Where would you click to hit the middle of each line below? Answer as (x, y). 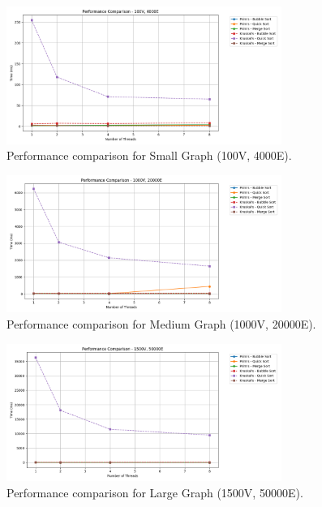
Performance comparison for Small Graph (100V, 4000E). (149, 155)
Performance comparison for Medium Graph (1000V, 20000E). (161, 323)
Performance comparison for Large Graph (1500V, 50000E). (155, 492)
